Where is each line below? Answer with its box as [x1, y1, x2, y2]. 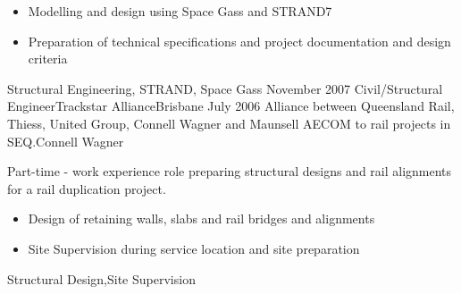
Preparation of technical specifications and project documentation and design [28, 31, 451, 50]
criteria [28, 49, 68, 68]
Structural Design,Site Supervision [7, 269, 196, 288]
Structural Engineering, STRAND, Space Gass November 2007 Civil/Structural [7, 79, 443, 97]
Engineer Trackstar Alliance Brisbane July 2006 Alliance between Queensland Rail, [7, 97, 455, 115]
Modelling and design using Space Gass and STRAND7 [28, 2, 332, 20]
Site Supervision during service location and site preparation [28, 239, 360, 257]
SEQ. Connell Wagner [7, 131, 124, 150]
